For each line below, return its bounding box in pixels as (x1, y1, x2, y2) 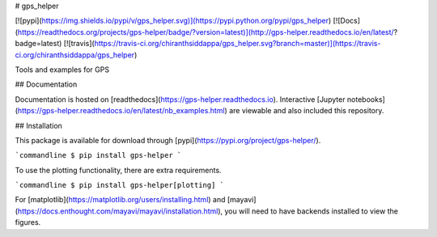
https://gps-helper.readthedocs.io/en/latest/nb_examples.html (17, 106, 226, 116)
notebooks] (346, 94, 386, 104)
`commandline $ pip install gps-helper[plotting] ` (15, 180, 225, 190)
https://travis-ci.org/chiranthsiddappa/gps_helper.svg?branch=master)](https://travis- (94, 39, 381, 49)
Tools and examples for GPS (15, 65, 109, 74)
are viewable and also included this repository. (229, 106, 384, 116)
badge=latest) (15, 39, 62, 49)
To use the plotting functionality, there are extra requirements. (15, 165, 222, 175)
